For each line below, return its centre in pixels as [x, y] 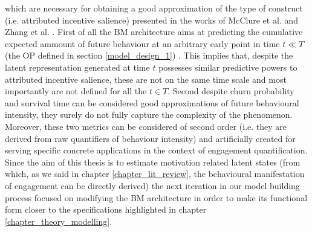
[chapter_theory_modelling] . [59, 221]
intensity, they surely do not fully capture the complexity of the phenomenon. [149, 114]
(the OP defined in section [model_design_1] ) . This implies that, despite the [149, 55]
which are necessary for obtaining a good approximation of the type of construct [154, 8]
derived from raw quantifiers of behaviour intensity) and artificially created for [150, 138]
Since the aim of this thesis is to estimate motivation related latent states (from [153, 162]
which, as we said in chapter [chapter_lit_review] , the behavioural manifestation [155, 174]
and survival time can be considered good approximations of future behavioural [152, 102]
